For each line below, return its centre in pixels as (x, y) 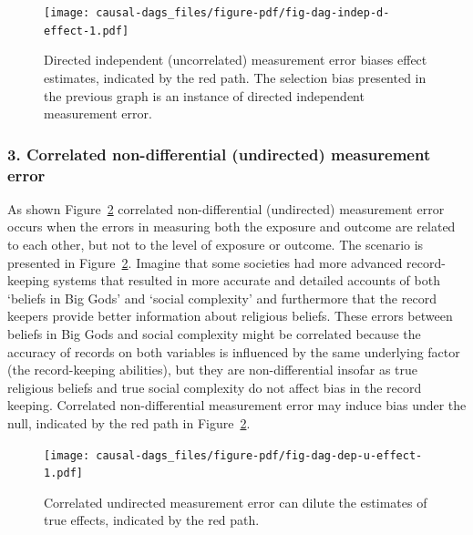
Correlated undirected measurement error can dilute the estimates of (236, 502)
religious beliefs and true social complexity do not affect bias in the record (215, 387)
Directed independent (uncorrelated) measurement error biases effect (236, 60)
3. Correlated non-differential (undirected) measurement (219, 154)
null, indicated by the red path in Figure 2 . (129, 422)
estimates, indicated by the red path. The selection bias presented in (235, 77)
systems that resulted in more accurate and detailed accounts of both (247, 280)
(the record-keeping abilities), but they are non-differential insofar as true (213, 370)
